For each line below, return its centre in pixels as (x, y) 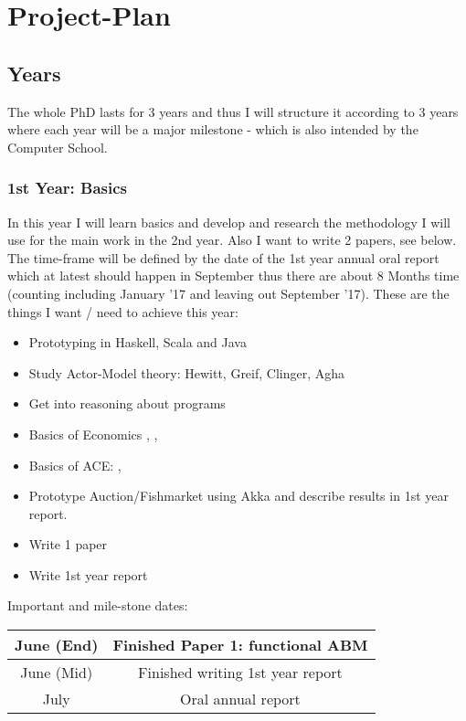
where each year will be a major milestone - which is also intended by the (213, 129)
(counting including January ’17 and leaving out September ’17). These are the (228, 293)
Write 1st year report (88, 574)
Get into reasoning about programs (127, 403)
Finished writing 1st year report (240, 673)
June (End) (57, 645)
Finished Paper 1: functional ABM (240, 645)
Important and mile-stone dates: (98, 605)
